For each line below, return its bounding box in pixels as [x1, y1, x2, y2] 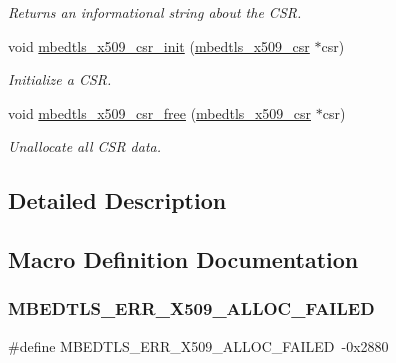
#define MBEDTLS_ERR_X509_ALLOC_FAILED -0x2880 [8, 335, 389, 356]
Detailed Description [8, 185, 227, 216]
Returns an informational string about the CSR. [8, 2, 302, 22]
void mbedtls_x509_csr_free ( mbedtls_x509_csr [8, 102, 311, 123]
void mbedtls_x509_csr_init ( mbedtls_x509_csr [8, 35, 310, 56]
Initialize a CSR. [8, 69, 112, 90]
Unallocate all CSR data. [8, 136, 162, 157]
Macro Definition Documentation [8, 244, 359, 275]
